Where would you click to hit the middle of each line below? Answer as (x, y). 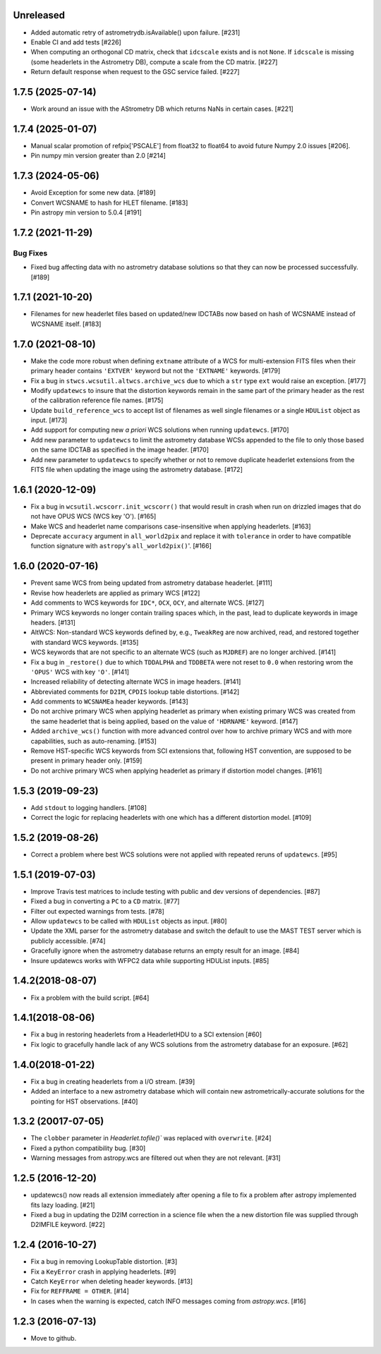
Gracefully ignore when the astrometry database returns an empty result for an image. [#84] (165, 951)
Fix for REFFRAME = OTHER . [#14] (80, 1291)
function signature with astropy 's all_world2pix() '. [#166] (121, 546)
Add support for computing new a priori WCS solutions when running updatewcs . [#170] (160, 430)
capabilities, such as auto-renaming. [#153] (93, 741)
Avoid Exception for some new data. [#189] (93, 193)
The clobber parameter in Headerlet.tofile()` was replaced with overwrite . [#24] (151, 1138)
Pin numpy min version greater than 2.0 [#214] (98, 156)
